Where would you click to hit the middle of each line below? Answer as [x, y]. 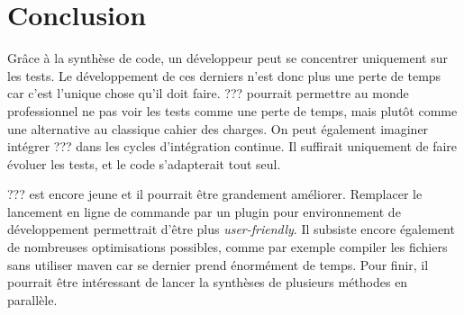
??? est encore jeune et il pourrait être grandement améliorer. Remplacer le [215, 194]
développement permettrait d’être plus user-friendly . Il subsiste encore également [231, 229]
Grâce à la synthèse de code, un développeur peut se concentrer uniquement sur [228, 58]
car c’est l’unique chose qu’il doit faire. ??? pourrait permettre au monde [208, 93]
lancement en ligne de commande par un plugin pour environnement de [204, 211]
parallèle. [32, 299]
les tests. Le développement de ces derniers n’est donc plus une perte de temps [224, 75]
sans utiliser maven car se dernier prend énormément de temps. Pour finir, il [218, 264]
